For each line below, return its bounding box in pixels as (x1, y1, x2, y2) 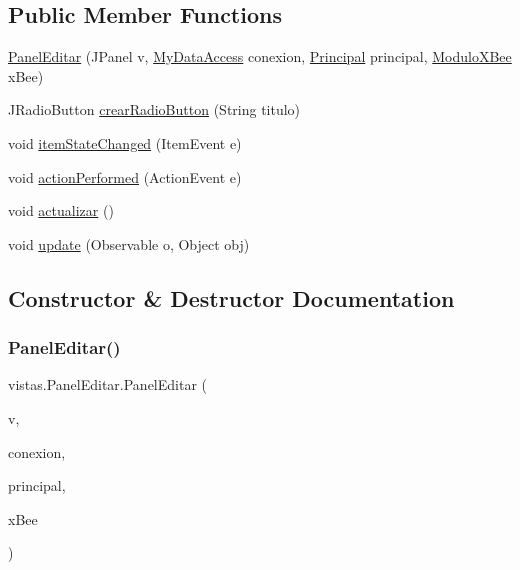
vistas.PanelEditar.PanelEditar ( (8, 374, 208, 395)
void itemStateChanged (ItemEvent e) (8, 132, 242, 153)
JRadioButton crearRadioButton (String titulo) (8, 99, 301, 120)
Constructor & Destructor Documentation (8, 282, 455, 313)
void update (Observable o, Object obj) (8, 233, 250, 254)
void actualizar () (8, 200, 114, 221)
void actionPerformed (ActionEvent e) (8, 166, 242, 187)
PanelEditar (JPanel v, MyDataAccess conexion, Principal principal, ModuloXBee (8, 46, 512, 67)
